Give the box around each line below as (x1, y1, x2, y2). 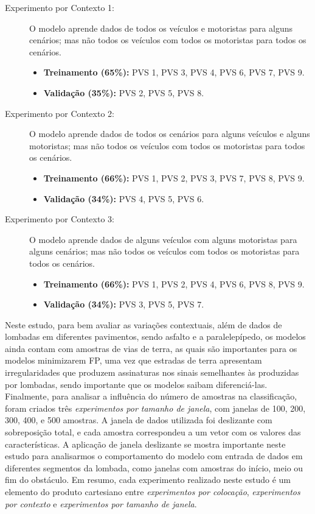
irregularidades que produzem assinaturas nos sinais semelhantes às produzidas (5, 366, 299, 379)
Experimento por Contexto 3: (5, 213, 114, 225)
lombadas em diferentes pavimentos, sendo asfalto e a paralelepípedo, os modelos (5, 330, 306, 343)
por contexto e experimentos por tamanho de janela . (5, 497, 197, 510)
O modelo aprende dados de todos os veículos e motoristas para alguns (29, 21, 293, 34)
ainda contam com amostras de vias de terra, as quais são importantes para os (5, 342, 297, 354)
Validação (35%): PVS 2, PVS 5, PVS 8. (43, 86, 204, 99)
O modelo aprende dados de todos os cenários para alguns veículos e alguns (29, 127, 310, 140)
